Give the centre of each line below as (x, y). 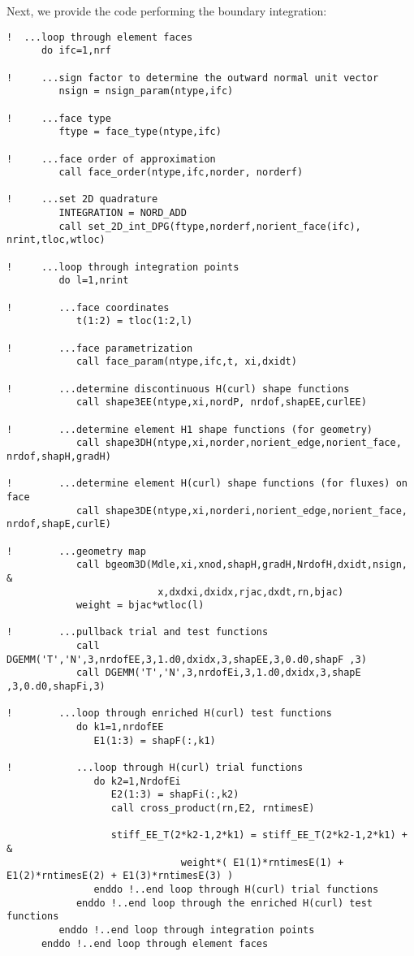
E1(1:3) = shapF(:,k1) (155, 740)
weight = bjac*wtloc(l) (140, 606)
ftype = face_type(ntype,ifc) (140, 132)
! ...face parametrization (100, 348)
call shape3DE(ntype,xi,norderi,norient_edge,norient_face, (241, 510)
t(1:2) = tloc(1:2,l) (134, 321)
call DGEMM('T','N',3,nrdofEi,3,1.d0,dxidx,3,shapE (218, 673)
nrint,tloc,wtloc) (56, 240)
